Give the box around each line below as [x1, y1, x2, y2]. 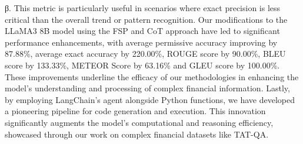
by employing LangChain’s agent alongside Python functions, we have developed [5, 93, 295, 105]
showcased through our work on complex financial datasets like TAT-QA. [5, 128, 269, 140]
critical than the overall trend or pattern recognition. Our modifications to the [5, 13, 288, 25]
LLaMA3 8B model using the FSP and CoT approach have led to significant [5, 25, 280, 37]
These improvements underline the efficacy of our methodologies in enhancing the [5, 70, 299, 83]
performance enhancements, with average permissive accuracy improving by [5, 36, 278, 48]
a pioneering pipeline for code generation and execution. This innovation [5, 105, 266, 117]
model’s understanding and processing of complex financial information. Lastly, [5, 82, 290, 94]
